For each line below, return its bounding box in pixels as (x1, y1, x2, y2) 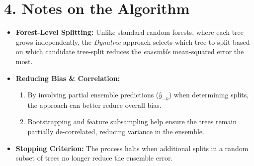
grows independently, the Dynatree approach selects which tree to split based (15, 36, 250, 47)
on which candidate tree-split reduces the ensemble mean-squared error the (15, 46, 244, 57)
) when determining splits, (169, 89, 249, 100)
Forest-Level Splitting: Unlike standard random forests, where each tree (15, 27, 244, 37)
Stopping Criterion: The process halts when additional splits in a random (15, 143, 249, 153)
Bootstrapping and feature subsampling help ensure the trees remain (27, 116, 237, 127)
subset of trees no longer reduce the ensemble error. (15, 153, 173, 163)
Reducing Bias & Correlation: (15, 73, 120, 83)
